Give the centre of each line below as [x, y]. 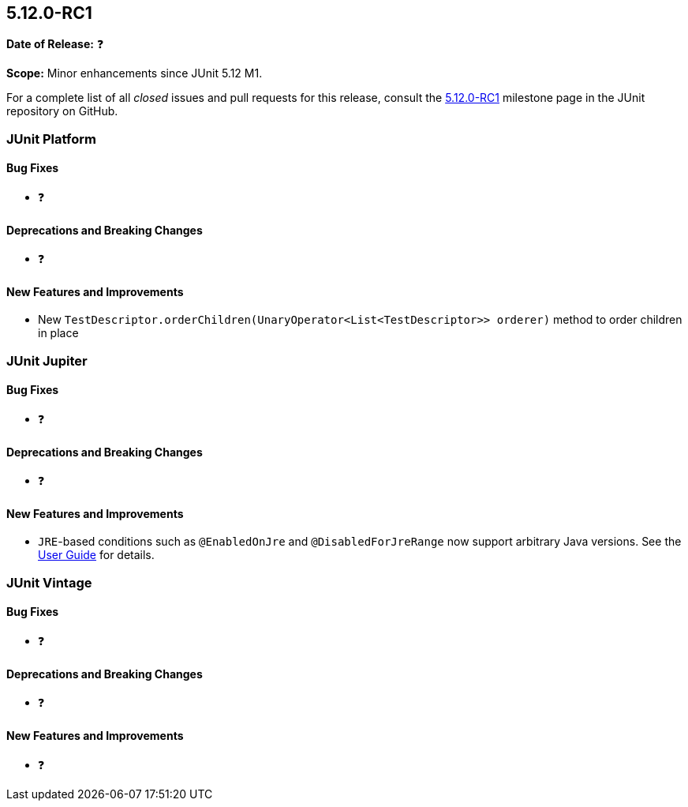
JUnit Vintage [49, 582]
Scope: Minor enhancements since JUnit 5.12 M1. [135, 73]
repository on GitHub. [62, 111]
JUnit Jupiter [47, 360]
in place [58, 333]
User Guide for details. [96, 555]
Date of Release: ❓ [55, 44]
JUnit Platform [51, 139]
